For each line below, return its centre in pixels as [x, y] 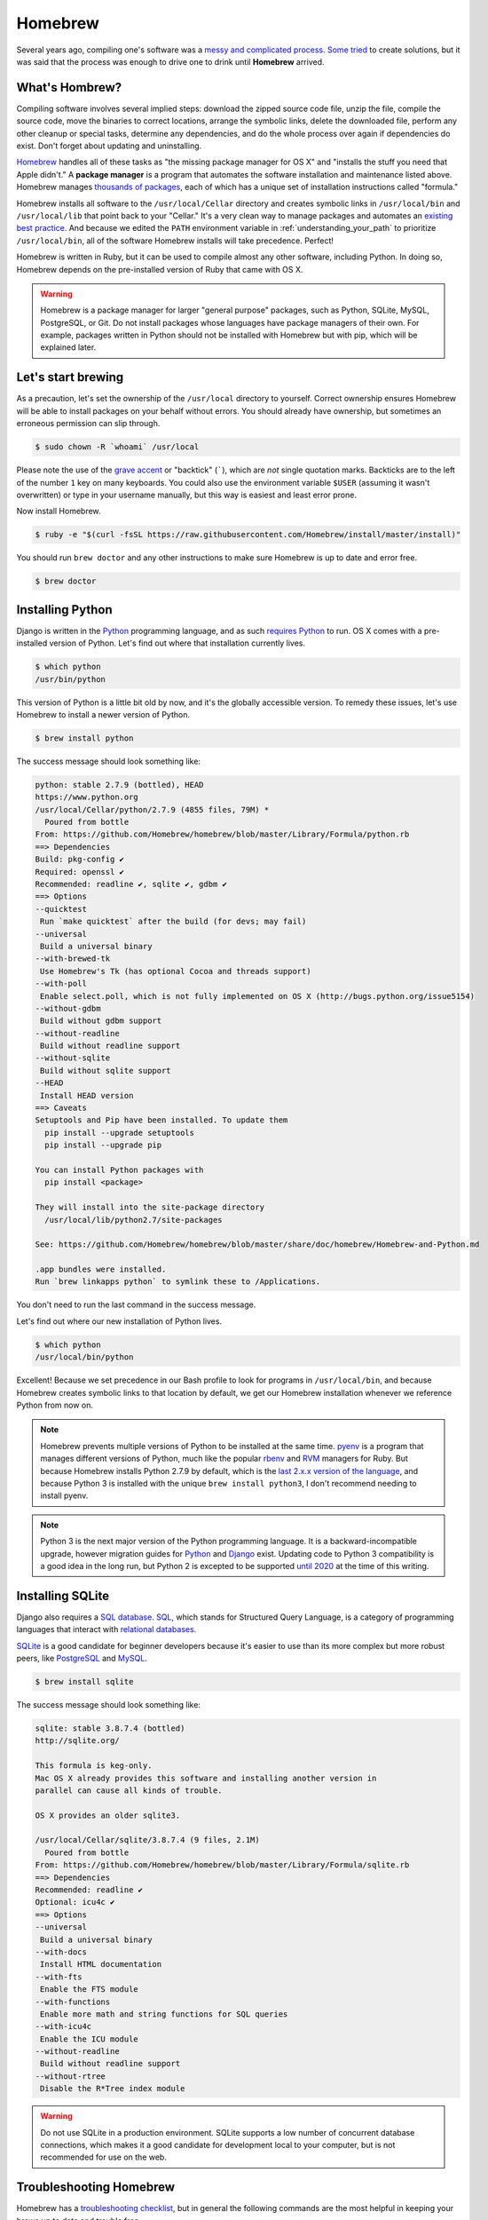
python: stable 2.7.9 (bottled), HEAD [119, 785]
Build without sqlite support [106, 1070]
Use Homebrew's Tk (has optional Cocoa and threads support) [176, 971]
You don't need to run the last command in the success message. [136, 1304]
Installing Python [64, 610]
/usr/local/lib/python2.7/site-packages [134, 1220]
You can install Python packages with [119, 1169]
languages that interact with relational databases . [106, 1629]
